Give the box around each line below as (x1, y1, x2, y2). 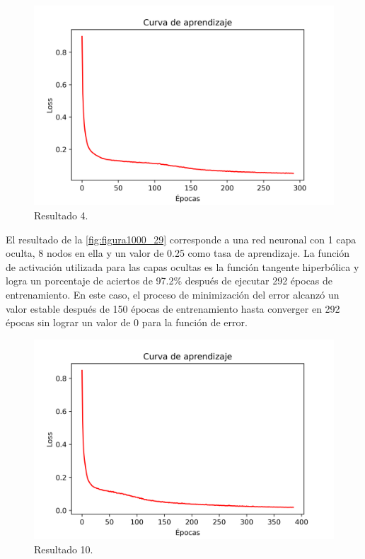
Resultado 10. (34, 541, 93, 556)
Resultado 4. (34, 207, 88, 222)
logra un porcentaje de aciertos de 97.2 (6, 273, 174, 288)
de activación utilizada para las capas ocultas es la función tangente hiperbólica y (6, 259, 359, 274)
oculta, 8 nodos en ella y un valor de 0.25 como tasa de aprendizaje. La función (6, 246, 350, 260)
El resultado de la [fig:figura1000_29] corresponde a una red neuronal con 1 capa (6, 231, 357, 246)
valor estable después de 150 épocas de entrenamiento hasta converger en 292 (6, 301, 340, 316)
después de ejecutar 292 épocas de (185, 273, 333, 288)
